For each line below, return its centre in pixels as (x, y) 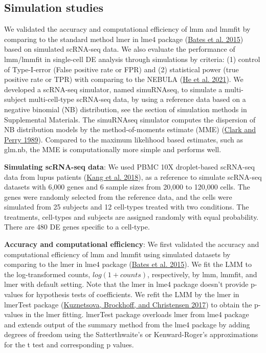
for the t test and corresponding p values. (69, 345)
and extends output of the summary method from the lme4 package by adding (127, 324)
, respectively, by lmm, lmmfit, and (202, 274)
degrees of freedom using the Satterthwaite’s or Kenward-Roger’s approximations (131, 334)
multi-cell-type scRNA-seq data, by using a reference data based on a (137, 99)
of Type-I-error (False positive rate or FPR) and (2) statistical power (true (121, 69)
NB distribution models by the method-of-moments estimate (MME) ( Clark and (130, 129)
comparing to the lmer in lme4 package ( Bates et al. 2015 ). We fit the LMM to (128, 264)
